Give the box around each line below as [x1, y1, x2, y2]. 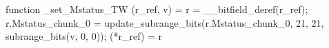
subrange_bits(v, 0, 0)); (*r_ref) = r [6, 29, 163, 43]
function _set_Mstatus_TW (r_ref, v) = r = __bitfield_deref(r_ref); [6, 2, 308, 16]
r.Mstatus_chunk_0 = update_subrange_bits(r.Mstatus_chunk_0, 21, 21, [6, 15, 324, 29]
